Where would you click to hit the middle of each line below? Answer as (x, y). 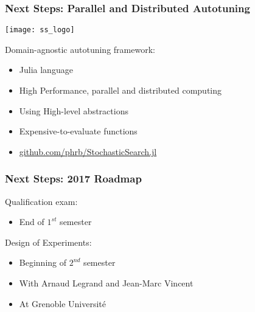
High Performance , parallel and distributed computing (121, 90)
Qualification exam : (41, 201)
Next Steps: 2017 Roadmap (73, 179)
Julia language (46, 70)
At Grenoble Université (62, 303)
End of (32, 222)
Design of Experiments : (48, 242)
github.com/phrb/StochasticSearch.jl (88, 151)
